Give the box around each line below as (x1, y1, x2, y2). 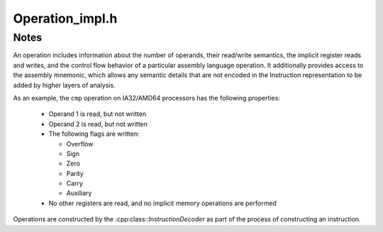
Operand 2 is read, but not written (48, 120, 148, 128)
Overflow (66, 139, 94, 148)
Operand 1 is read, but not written (48, 110, 147, 118)
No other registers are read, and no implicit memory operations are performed (48, 199, 277, 207)
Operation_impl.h (13, 11, 118, 26)
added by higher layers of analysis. (13, 81, 116, 89)
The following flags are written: (48, 129, 140, 138)
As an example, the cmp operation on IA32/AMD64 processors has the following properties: (13, 93, 280, 102)
